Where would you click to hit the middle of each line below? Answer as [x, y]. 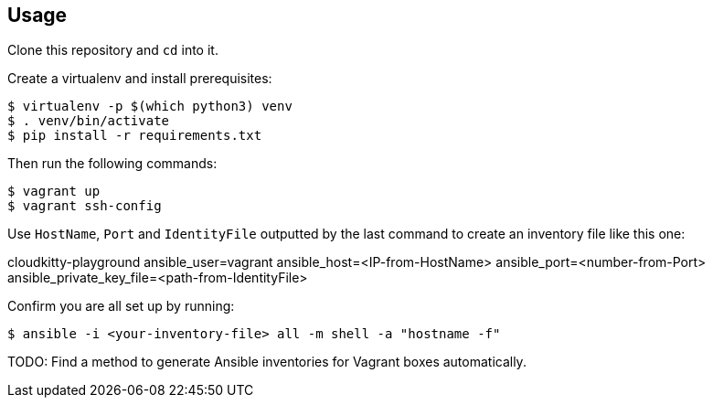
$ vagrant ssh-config [85, 206]
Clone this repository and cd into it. [113, 50]
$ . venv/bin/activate [89, 121]
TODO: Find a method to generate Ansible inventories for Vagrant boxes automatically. [267, 362]
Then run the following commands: [112, 164]
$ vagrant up [54, 192]
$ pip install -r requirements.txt [135, 136]
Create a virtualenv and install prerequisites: [140, 79]
